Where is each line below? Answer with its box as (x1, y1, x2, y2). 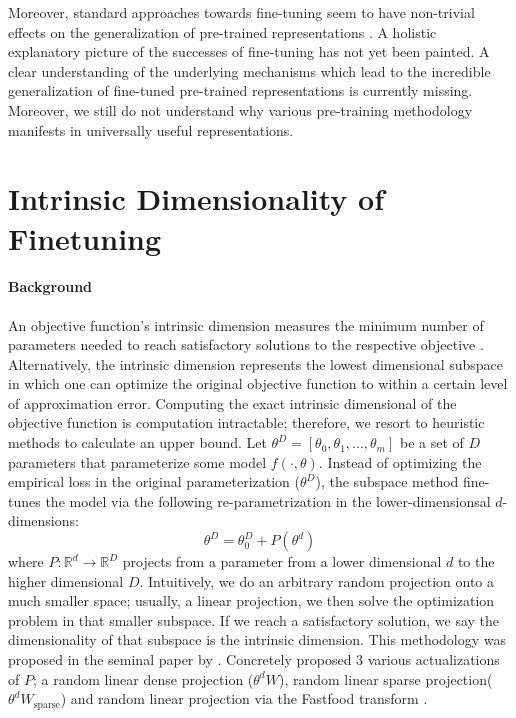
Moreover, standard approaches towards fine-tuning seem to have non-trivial (8, 2, 475, 22)
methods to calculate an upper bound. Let (8, 432, 267, 453)
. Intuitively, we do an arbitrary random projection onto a (139, 570, 495, 591)
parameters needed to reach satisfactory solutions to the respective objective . (8, 334, 484, 355)
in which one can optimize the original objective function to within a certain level (8, 373, 508, 394)
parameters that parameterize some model (8, 451, 267, 472)
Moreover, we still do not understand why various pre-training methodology (8, 99, 473, 120)
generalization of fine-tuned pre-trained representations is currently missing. (8, 80, 473, 101)
